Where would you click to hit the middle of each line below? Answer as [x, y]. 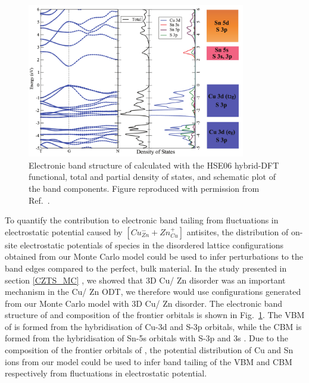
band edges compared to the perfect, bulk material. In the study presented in [146, 268]
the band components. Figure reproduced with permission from [144, 188]
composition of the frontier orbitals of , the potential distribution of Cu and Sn [149, 350]
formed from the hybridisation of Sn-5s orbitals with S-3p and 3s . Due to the [146, 338]
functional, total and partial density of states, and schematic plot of [152, 177]
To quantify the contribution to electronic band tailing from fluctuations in [142, 220]
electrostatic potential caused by [64, 231]
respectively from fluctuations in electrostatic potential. [106, 373]
